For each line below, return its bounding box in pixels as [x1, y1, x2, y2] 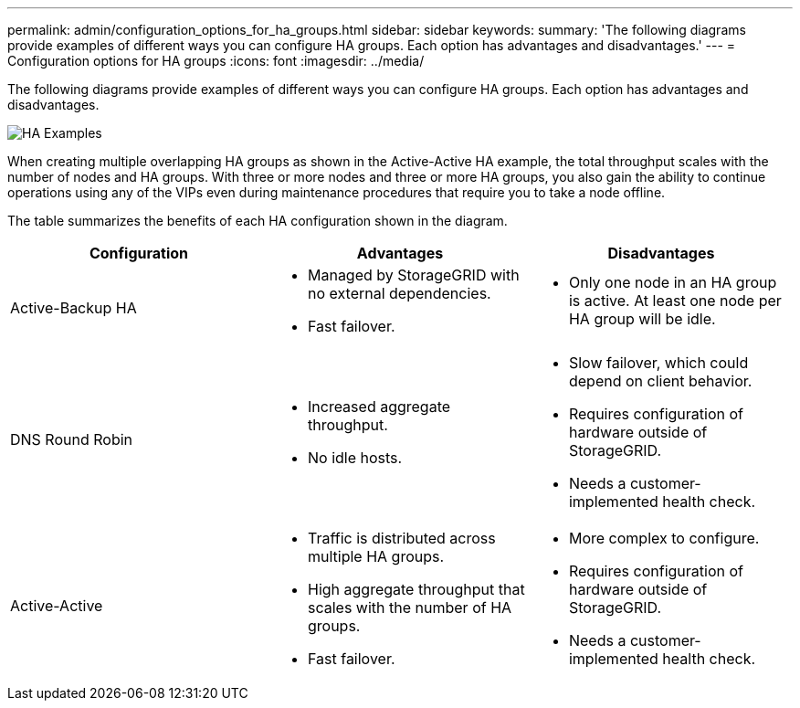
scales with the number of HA [307, 598, 512, 617]
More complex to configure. [568, 529, 760, 547]
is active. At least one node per [568, 291, 782, 310]
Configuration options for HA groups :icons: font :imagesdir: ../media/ [7, 53, 425, 69]
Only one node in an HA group [568, 273, 777, 291]
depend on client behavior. [568, 372, 753, 390]
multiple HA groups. [307, 547, 445, 565]
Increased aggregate [307, 397, 451, 416]
